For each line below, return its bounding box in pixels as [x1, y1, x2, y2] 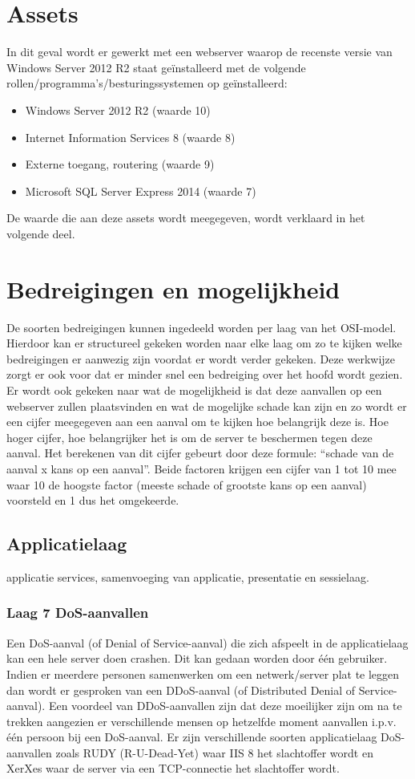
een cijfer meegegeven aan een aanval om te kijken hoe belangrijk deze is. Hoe [6, 413, 389, 430]
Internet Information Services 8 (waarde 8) [25, 128, 236, 145]
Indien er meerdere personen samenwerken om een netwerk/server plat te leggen [6, 665, 400, 682]
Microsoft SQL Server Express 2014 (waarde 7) [25, 182, 256, 199]
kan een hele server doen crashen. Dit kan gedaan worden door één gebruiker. [6, 650, 388, 667]
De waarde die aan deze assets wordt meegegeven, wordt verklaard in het [6, 209, 365, 226]
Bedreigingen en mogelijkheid [6, 272, 340, 305]
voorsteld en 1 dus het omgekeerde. [6, 492, 179, 509]
